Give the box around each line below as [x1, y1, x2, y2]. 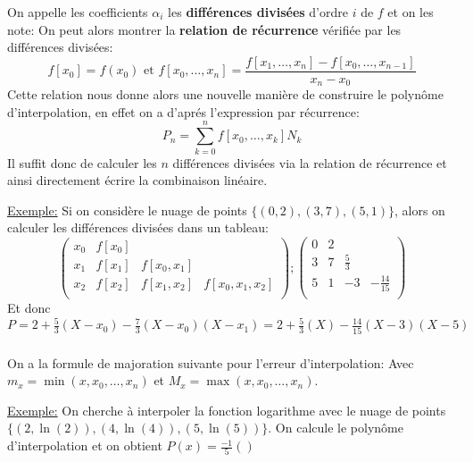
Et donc [7, 298, 51, 317]
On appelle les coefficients [7, 3, 148, 21]
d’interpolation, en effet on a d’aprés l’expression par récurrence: [7, 102, 360, 121]
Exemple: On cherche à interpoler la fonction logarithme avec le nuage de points [7, 400, 446, 419]
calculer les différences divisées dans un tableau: [7, 218, 269, 237]
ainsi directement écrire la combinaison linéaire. [7, 171, 268, 189]
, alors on [394, 200, 445, 219]
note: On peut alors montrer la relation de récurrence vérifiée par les [7, 20, 402, 38]
